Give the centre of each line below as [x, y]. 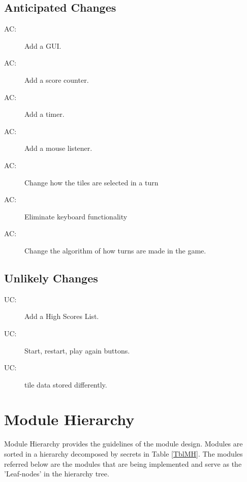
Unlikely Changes [51, 278]
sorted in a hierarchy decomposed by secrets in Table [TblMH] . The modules [123, 454]
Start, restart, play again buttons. [77, 350]
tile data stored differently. [66, 384]
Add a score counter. [57, 79]
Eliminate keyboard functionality [76, 216]
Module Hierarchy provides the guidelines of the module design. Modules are [123, 444]
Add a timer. [44, 114]
